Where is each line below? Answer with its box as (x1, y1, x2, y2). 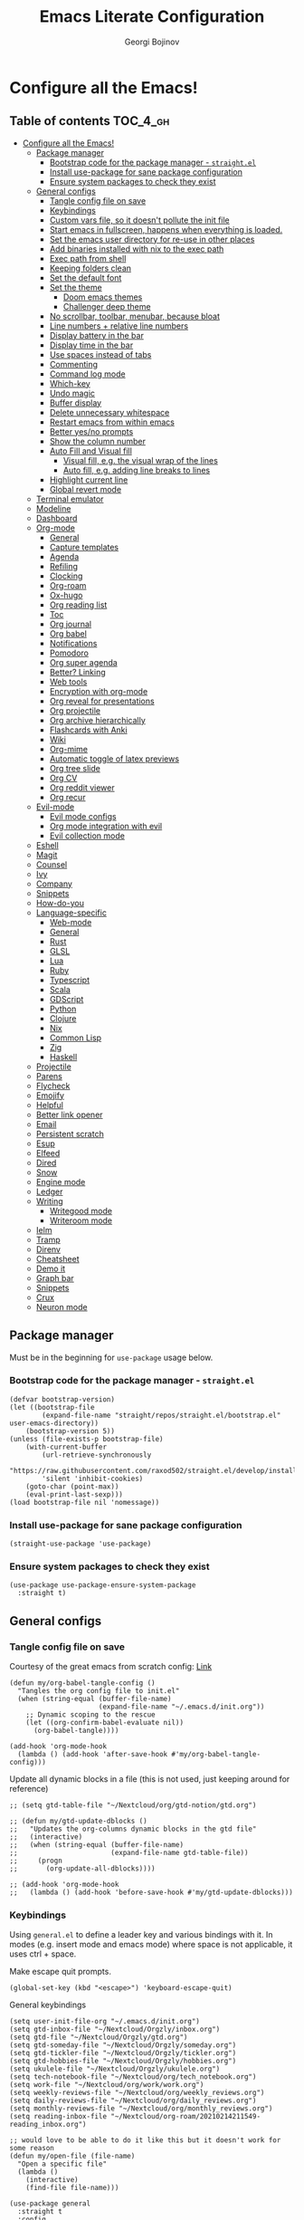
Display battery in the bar (49, 330, 145, 340)
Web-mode (49, 916, 92, 927)
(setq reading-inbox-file (9, 2112, 107, 2121)
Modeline (35, 502, 71, 513)
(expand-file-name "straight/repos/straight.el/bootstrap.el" (42, 1411, 281, 1420)
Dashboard (35, 512, 78, 523)
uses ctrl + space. (9, 1948, 77, 1959)
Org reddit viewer (49, 781, 115, 793)
